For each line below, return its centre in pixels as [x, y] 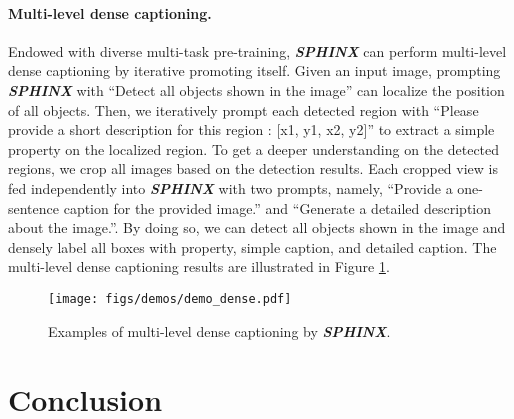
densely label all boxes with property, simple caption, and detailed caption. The [252, 246]
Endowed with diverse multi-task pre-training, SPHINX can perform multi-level [257, 50]
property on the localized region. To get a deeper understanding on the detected [254, 148]
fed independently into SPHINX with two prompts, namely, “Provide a [230, 187]
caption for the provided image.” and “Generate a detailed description [277, 207]
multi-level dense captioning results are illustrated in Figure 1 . [199, 266]
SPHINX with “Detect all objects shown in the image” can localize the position [256, 89]
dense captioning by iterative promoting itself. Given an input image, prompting [254, 70]
